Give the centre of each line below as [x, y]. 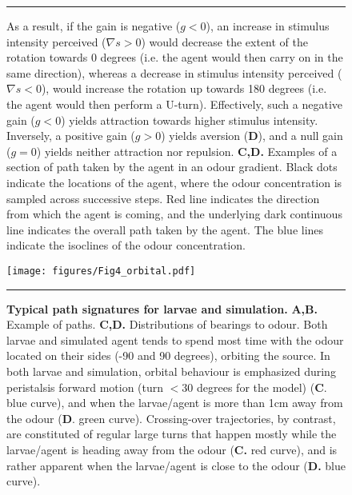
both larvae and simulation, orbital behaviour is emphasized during [171, 371]
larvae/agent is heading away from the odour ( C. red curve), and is [172, 449]
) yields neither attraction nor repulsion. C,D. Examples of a [187, 151]
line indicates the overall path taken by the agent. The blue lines [165, 229]
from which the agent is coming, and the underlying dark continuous [174, 214]
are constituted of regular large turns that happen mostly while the [172, 434]
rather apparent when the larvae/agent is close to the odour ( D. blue [176, 465]
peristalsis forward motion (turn [85, 387]
